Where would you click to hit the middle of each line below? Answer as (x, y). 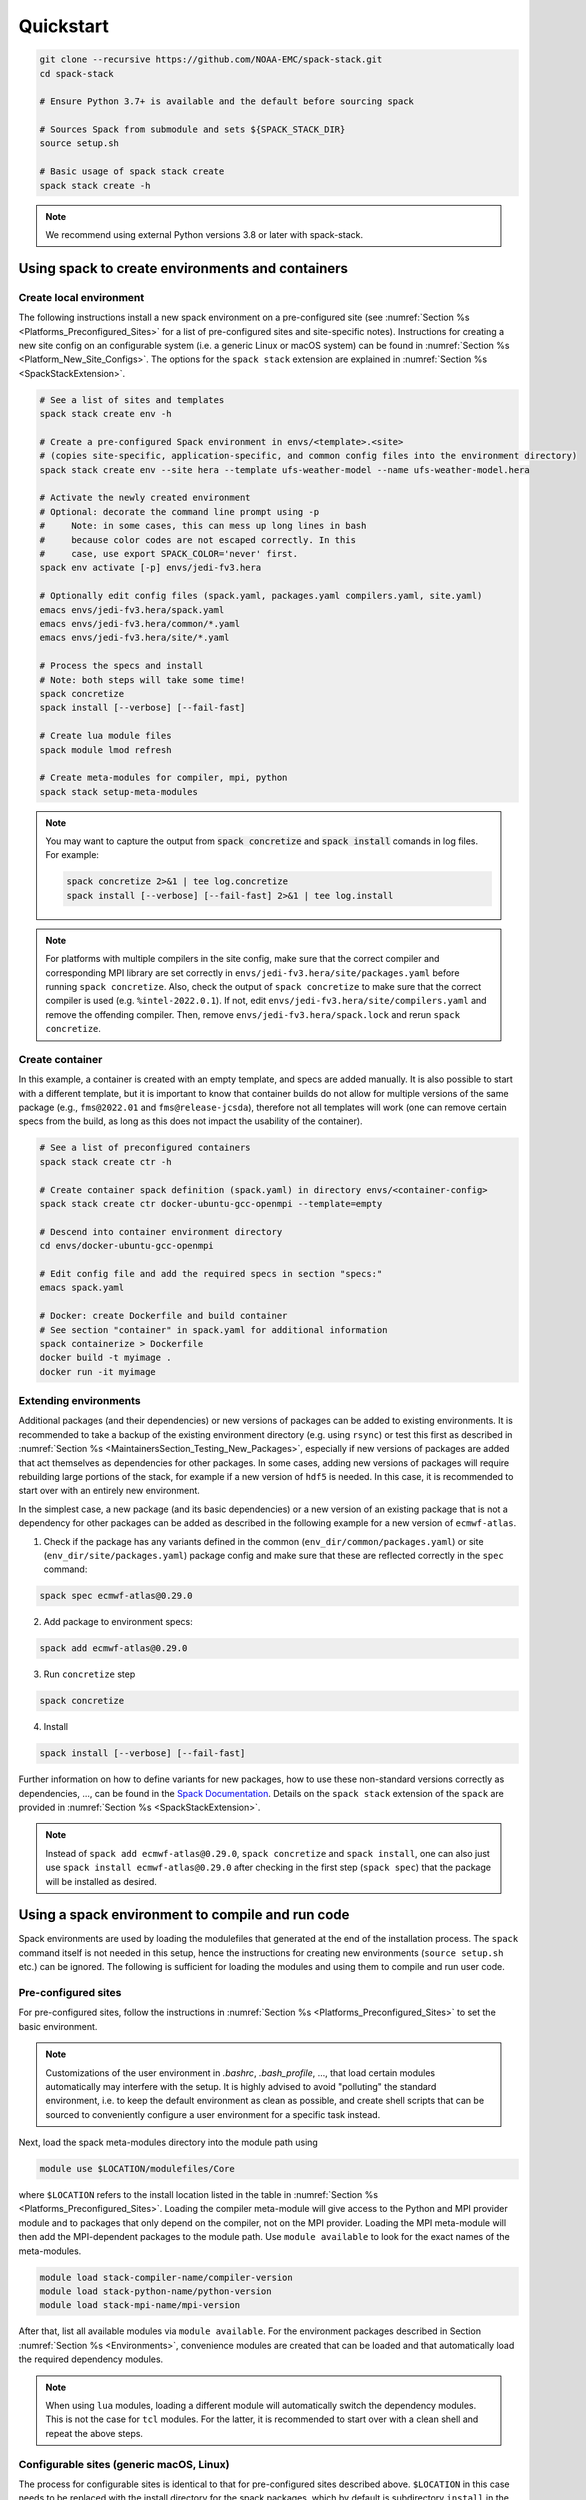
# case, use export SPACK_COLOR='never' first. (169, 554)
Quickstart (64, 26)
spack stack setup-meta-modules (119, 791)
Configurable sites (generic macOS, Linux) (124, 2464)
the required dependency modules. (91, 2359)
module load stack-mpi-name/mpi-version (139, 2305)
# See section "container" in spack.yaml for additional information (213, 1329)
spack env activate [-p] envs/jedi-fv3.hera (150, 568)
